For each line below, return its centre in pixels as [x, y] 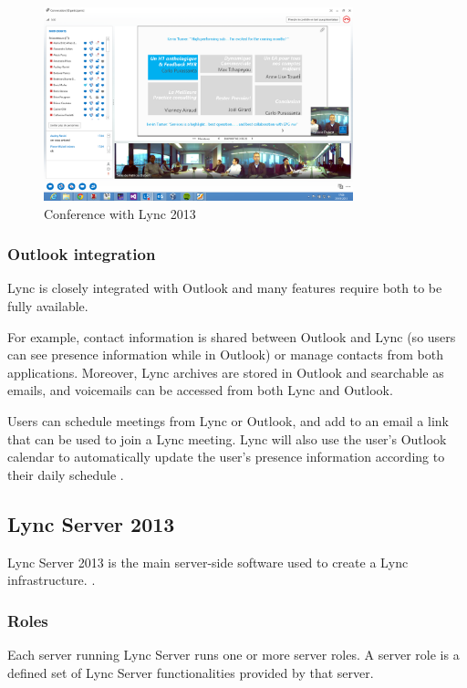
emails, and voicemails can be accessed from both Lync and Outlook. [200, 390]
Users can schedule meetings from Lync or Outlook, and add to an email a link [228, 420]
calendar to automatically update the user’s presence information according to [226, 457]
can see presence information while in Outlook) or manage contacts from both [225, 354]
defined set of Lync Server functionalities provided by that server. [191, 672]
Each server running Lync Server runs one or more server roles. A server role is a [233, 654]
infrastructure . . [52, 580]
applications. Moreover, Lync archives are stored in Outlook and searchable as [226, 372]
